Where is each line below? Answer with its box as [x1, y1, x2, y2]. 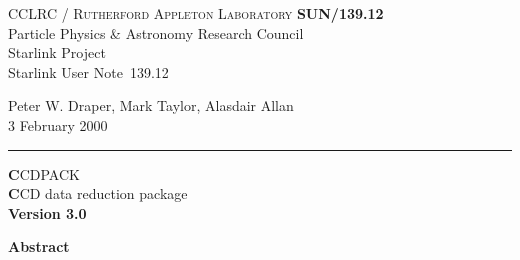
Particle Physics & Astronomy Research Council [8, 22, 304, 43]
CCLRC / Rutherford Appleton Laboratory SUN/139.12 [8, 3, 384, 23]
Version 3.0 [8, 202, 87, 223]
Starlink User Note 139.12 [8, 61, 169, 82]
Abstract [8, 236, 70, 257]
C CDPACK [8, 163, 80, 184]
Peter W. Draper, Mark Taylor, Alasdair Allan [8, 95, 294, 116]
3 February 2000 [8, 114, 108, 135]
